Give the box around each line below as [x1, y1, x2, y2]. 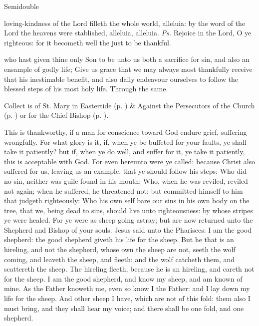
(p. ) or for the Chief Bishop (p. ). [4, 110, 109, 120]
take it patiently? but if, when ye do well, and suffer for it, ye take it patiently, [4, 146, 245, 157]
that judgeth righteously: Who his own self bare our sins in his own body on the [4, 195, 250, 206]
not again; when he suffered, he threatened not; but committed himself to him [4, 185, 243, 196]
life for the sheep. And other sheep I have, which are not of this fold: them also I [4, 293, 251, 304]
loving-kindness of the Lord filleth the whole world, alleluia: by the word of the [4, 17, 246, 28]
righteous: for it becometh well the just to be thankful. [4, 37, 171, 47]
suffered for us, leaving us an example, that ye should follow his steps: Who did [4, 166, 247, 176]
